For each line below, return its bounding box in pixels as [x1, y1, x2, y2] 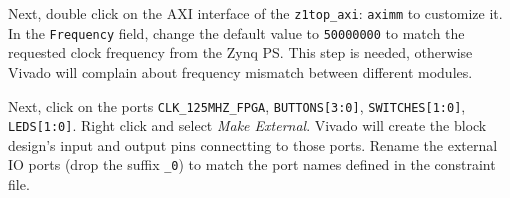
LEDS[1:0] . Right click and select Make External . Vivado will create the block [8, 115, 487, 136]
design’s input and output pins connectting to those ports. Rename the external [8, 134, 498, 155]
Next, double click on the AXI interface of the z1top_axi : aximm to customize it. [8, 3, 503, 23]
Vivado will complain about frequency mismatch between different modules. [8, 61, 473, 82]
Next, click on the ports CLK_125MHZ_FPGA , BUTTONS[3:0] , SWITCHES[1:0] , [8, 95, 466, 116]
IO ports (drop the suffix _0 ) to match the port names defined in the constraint [8, 154, 496, 175]
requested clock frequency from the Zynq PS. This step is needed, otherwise [8, 42, 473, 63]
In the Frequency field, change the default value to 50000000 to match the [8, 22, 465, 43]
